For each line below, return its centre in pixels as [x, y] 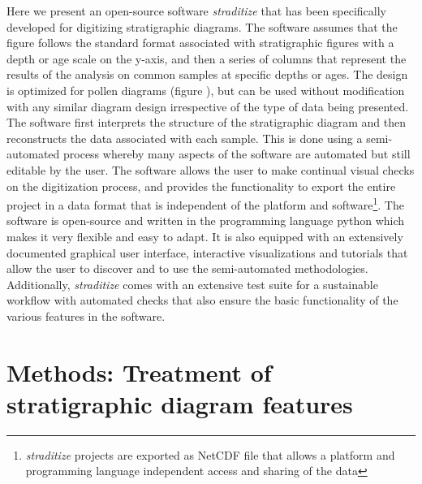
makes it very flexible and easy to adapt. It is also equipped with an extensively [205, 236]
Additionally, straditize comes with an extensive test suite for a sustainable [192, 284]
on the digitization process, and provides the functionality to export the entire [201, 186]
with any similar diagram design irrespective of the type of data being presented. [208, 106]
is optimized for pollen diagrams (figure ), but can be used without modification [206, 90]
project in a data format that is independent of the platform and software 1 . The [205, 203]
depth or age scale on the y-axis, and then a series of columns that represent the [207, 58]
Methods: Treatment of [139, 372]
